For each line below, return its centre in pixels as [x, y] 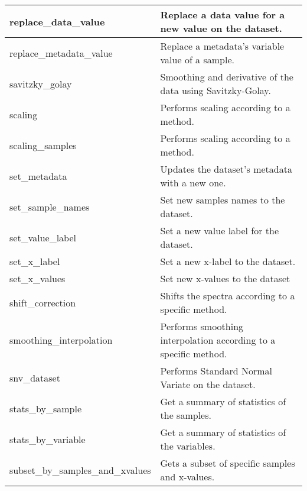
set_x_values [37, 278]
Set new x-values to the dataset [225, 278]
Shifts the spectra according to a [228, 295]
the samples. [186, 415]
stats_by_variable [48, 439]
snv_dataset [35, 377]
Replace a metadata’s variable [222, 46]
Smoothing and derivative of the [227, 77]
